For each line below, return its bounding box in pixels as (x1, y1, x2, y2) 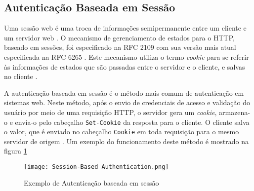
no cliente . (4, 71, 38, 81)
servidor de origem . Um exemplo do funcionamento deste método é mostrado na (4, 136, 249, 146)
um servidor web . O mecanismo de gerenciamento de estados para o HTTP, (4, 32, 235, 42)
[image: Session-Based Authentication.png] (24, 163, 169, 171)
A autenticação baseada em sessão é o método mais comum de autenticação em (4, 87, 244, 98)
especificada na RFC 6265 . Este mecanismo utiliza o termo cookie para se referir (4, 51, 249, 62)
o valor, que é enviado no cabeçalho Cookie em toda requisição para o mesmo (4, 126, 239, 137)
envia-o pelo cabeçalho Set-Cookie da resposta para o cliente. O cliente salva (15, 116, 250, 127)
